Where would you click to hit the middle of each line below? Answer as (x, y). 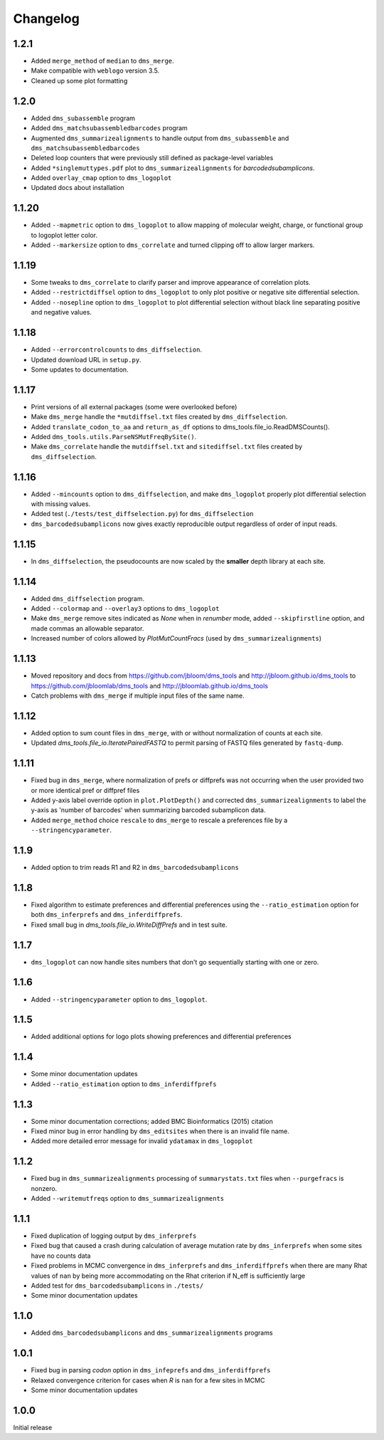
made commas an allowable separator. (87, 628)
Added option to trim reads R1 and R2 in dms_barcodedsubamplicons (135, 867)
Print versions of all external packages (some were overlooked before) (134, 406)
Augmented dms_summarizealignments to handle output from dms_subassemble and (160, 138)
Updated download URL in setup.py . (86, 359)
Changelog (46, 19)
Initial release (33, 1427)
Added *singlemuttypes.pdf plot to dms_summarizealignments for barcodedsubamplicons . (173, 168)
